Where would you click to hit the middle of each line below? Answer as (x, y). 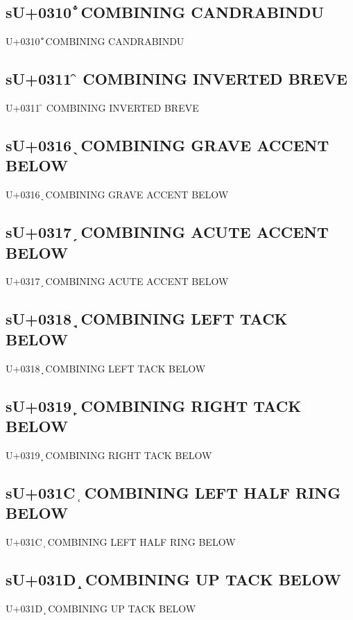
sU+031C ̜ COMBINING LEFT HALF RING (173, 492)
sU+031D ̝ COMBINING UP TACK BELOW (173, 579)
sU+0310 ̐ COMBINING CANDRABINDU (165, 12)
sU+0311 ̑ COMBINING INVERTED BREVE (176, 79)
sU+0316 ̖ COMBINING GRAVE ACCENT (167, 145)
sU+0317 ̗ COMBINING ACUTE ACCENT (167, 232)
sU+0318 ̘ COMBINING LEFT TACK (147, 319)
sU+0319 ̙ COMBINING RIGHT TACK (154, 405)
